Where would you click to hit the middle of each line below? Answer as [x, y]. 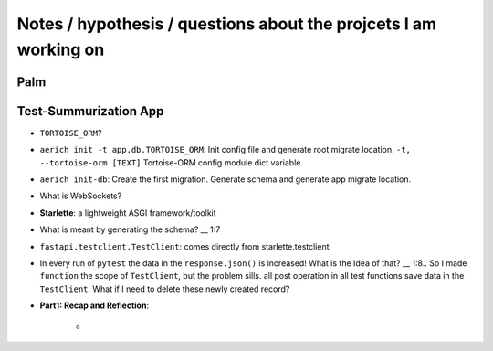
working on [61, 49]
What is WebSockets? [81, 196]
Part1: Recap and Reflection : [94, 305]
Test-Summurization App [90, 111]
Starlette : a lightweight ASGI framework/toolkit [128, 213]
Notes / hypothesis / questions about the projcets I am [227, 24]
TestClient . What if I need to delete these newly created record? [165, 289]
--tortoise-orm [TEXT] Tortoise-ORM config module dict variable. [172, 162]
